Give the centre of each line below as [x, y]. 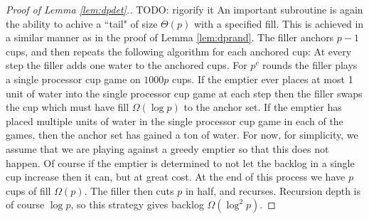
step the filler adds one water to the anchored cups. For [127, 65]
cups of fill [28, 190]
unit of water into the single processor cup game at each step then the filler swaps [184, 93]
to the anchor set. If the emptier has [263, 107]
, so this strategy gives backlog [137, 204]
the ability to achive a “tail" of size [82, 23]
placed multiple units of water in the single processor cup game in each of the [175, 121]
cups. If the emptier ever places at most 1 [263, 79]
